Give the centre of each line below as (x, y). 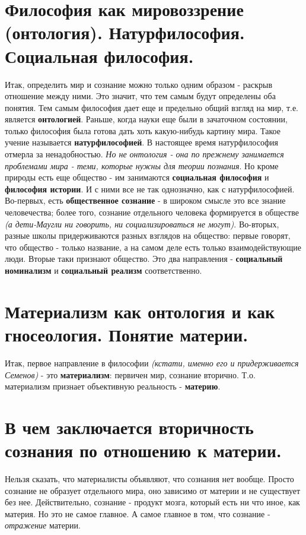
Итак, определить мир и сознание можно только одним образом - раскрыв (138, 84)
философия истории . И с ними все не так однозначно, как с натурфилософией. (150, 189)
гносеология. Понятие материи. (127, 334)
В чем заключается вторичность (129, 427)
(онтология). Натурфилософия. (125, 32)
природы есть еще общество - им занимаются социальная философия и (137, 177)
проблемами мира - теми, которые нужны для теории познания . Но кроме (142, 165)
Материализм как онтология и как (140, 311)
